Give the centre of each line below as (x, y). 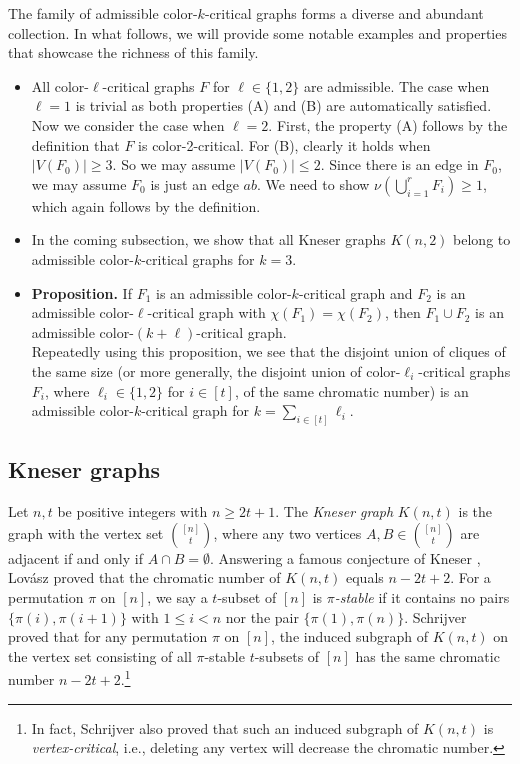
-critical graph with (206, 312)
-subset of (247, 596)
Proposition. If (81, 292)
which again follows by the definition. (146, 205)
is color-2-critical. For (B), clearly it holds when (284, 144)
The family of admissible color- (103, 13)
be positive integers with (132, 511)
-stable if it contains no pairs (422, 596)
